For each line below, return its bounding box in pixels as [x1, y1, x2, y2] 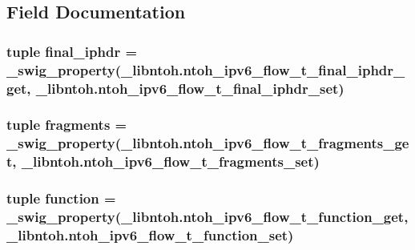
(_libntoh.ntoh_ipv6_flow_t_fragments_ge [115, 133, 409, 153]
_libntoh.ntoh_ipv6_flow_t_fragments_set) [21, 151, 320, 171]
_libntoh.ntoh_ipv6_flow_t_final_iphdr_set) [35, 78, 344, 98]
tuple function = [6, 188, 116, 208]
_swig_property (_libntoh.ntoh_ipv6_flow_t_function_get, [6, 207, 409, 226]
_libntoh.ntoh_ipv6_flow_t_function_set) [6, 224, 294, 244]
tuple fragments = [6, 115, 127, 135]
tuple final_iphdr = [6, 41, 138, 61]
